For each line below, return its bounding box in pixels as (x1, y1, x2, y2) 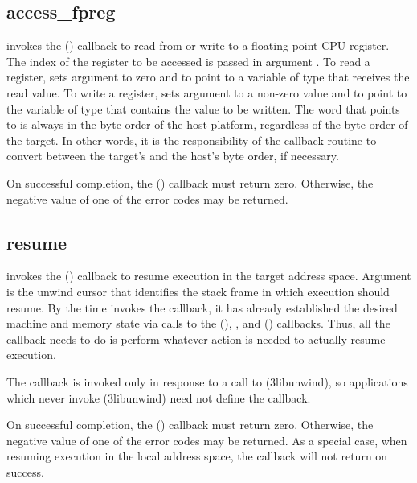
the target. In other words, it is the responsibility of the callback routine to (6, 131, 377, 148)
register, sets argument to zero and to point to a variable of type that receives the (6, 68, 410, 85)
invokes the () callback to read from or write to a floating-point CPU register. (6, 37, 390, 54)
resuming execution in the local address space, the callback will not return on (6, 448, 388, 464)
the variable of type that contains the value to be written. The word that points (6, 100, 400, 117)
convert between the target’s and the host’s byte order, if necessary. (6, 147, 339, 164)
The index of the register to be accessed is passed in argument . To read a (6, 52, 370, 69)
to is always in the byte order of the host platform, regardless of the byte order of (6, 116, 408, 133)
